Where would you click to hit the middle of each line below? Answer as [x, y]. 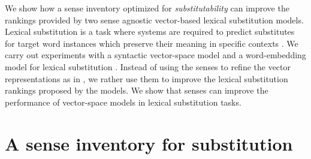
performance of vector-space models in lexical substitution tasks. [123, 102]
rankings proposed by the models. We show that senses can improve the [137, 90]
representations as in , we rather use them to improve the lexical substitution [147, 78]
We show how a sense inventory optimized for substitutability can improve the [147, 8]
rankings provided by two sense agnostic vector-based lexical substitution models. [154, 19]
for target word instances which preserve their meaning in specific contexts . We [152, 43]
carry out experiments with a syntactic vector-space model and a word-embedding [155, 55]
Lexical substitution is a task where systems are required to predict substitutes [150, 31]
